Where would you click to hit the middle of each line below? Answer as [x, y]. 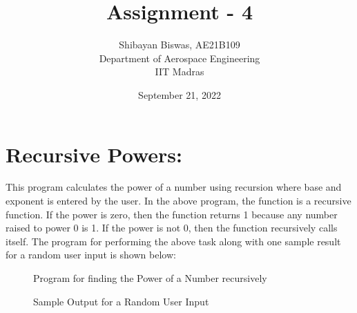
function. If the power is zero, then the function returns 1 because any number [172, 214]
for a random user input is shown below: [91, 255]
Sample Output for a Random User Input [121, 301]
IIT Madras [180, 72]
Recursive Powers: [94, 154]
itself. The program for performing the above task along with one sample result [173, 241]
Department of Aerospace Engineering [180, 58]
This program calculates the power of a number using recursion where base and [174, 187]
